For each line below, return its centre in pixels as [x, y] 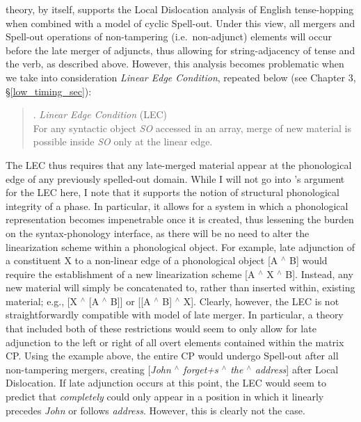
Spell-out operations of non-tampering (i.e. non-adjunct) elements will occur [169, 36]
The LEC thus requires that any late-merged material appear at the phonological [179, 164]
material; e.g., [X [42, 301]
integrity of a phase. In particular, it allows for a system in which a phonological [177, 205]
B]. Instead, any [319, 274]
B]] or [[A [130, 301]
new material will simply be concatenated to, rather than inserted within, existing [180, 287]
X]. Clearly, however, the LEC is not [261, 301]
